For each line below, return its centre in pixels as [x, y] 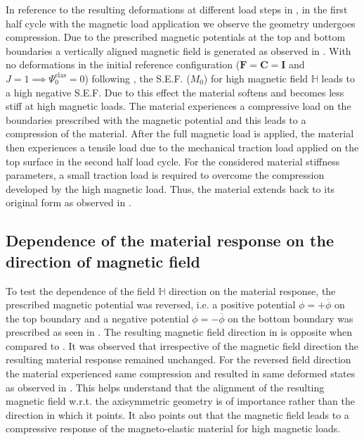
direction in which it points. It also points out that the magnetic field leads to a [177, 414]
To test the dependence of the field [80, 290]
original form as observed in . [69, 202]
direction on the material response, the [252, 290]
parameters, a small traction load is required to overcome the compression [165, 175]
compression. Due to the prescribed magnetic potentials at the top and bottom [176, 37]
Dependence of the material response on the [170, 240]
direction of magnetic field [103, 261]
